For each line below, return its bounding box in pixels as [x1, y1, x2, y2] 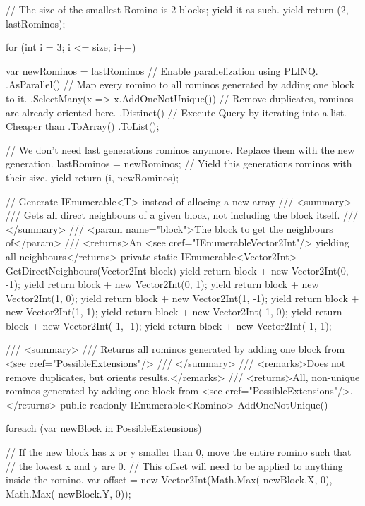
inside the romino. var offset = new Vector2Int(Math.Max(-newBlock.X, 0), [6, 472, 333, 487]
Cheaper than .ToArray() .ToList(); [6, 119, 160, 133]
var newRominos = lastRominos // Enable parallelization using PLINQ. [6, 63, 318, 78]
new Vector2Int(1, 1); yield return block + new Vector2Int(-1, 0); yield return [6, 304, 342, 319]
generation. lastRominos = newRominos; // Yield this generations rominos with [6, 156, 352, 171]
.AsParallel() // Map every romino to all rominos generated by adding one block [6, 77, 355, 92]
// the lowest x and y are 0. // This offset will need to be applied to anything [6, 458, 343, 473]
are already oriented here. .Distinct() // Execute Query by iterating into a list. [6, 104, 347, 119]
